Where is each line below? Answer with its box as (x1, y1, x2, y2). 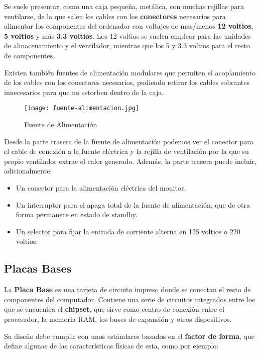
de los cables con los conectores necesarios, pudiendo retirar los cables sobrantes (4, 77, 249, 87)
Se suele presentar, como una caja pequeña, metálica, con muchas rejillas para (4, 1, 244, 11)
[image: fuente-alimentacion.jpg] (24, 105, 140, 112)
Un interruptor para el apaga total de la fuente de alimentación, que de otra (16, 199, 250, 210)
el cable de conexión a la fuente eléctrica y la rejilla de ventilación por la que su (4, 146, 249, 156)
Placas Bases (4, 260, 72, 276)
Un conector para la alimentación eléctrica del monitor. (16, 182, 186, 193)
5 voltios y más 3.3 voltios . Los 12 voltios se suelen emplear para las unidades (4, 30, 251, 41)
